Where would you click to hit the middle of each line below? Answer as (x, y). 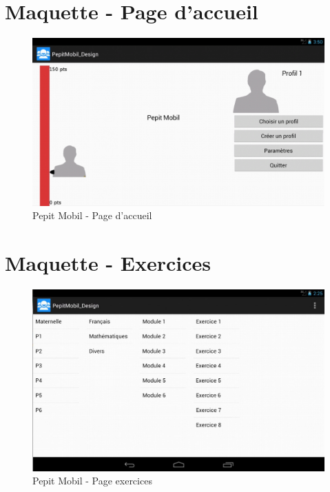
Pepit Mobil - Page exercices (92, 481)
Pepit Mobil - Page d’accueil (92, 215)
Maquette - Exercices (108, 262)
